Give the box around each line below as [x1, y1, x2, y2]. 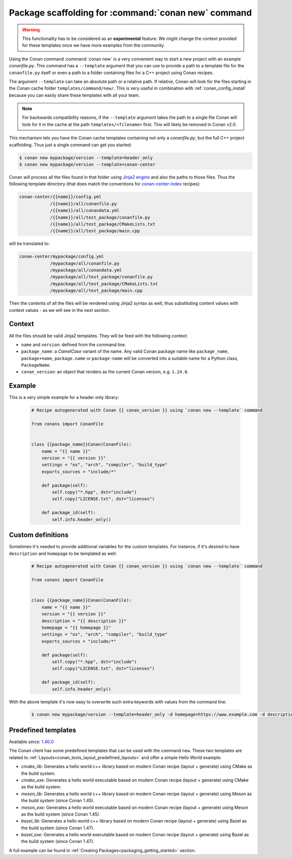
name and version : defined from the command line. [21, 342, 127, 347]
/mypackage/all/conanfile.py [50, 261, 120, 266]
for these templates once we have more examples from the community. [22, 42, 165, 48]
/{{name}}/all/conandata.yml [50, 208, 120, 213]
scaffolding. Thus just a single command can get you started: [9, 142, 132, 148]
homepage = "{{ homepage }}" [41, 625, 111, 630]
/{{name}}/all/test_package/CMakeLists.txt [50, 221, 156, 227]
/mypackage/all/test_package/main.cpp [50, 288, 143, 293]
